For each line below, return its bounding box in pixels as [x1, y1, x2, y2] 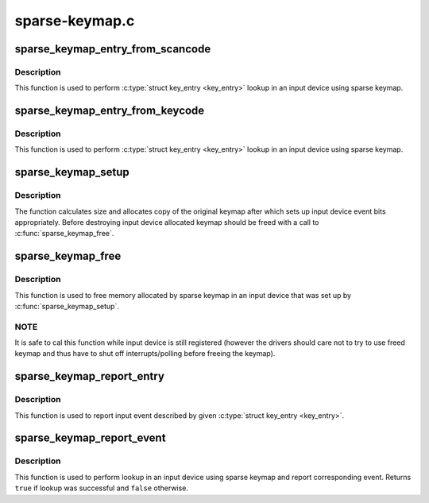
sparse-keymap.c [14, 12, 135, 29]
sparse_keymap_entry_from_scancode [14, 42, 211, 56]
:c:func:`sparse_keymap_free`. [14, 229, 114, 238]
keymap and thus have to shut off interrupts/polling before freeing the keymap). [14, 349, 276, 358]
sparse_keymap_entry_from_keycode [14, 104, 205, 118]
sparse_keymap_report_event [14, 431, 166, 445]
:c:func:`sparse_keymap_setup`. [14, 301, 119, 311]
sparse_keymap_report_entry [14, 370, 164, 383]
